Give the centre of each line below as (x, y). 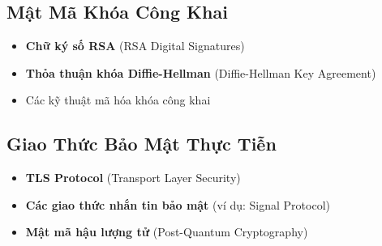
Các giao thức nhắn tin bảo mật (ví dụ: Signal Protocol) (178, 204)
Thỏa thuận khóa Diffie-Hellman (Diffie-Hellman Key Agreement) (201, 72)
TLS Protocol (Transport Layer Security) (133, 178)
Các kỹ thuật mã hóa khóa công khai (118, 100)
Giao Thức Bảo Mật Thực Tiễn (142, 144)
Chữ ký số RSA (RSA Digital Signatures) (135, 46)
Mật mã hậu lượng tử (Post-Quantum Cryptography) (167, 232)
